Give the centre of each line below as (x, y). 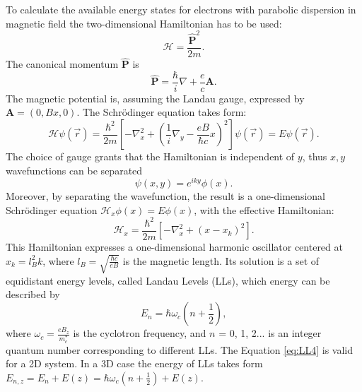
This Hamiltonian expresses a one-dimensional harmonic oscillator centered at (174, 247)
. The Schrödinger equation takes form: (162, 112)
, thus (315, 156)
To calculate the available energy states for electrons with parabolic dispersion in (181, 9)
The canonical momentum (62, 64)
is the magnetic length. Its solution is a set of (221, 260)
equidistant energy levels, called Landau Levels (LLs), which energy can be (168, 280)
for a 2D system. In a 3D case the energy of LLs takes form (134, 363)
